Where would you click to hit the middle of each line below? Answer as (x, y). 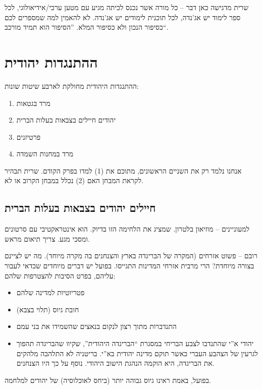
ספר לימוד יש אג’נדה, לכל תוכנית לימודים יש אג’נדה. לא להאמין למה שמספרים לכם (123, 17)
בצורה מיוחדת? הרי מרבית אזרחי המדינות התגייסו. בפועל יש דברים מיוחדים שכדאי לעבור (129, 266)
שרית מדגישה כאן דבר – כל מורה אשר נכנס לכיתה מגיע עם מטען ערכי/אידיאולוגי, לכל (127, 7)
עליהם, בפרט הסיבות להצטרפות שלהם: (60, 275)
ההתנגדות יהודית (51, 61)
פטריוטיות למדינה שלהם (50, 292)
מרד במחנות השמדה (45, 154)
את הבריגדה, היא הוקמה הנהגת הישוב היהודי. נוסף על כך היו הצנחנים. (115, 363)
